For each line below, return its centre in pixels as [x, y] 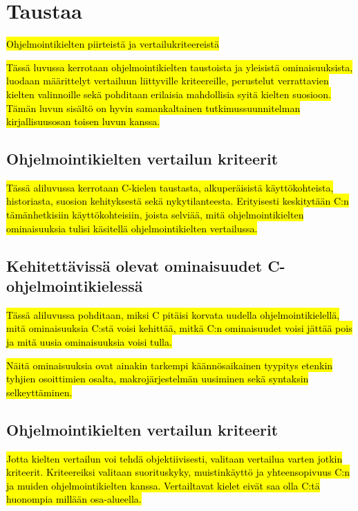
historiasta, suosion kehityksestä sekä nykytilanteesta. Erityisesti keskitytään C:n [178, 201]
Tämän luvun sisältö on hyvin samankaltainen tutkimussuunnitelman [153, 108]
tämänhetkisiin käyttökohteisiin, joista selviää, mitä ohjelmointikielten [155, 215]
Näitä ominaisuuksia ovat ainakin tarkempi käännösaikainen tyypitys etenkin [170, 365]
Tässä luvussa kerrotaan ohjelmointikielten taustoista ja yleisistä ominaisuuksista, [180, 67]
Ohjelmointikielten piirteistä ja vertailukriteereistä [113, 44]
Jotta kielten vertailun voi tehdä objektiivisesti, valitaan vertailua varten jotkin [175, 458]
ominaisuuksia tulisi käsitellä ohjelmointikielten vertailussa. [132, 228]
